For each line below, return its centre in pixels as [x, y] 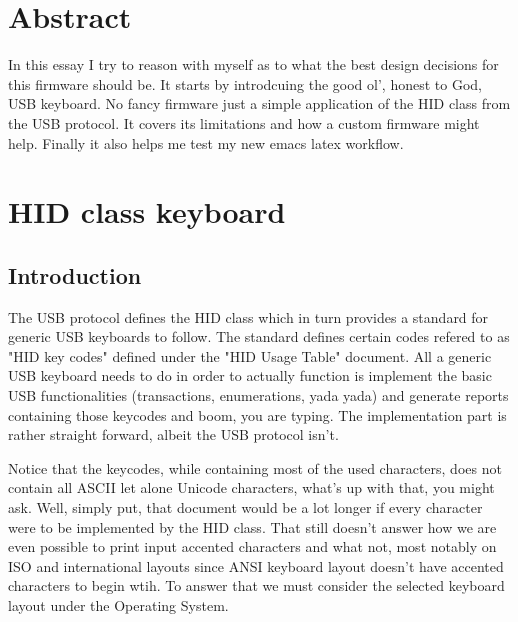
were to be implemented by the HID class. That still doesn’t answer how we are [252, 526]
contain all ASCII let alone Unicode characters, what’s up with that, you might [251, 487]
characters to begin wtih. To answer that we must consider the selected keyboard [256, 585]
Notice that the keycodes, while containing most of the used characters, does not [255, 467]
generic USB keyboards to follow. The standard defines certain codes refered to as [259, 336]
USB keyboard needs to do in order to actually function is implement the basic [250, 375]
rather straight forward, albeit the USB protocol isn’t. [173, 434]
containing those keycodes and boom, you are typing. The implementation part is [257, 414]
